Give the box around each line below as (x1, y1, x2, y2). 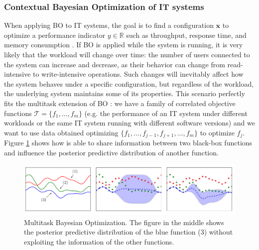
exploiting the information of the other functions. (24, 237, 174, 247)
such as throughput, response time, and (126, 29, 247, 40)
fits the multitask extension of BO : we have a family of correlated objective (4, 98, 236, 108)
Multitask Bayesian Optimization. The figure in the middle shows (24, 217, 224, 227)
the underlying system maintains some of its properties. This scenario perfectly (4, 88, 245, 99)
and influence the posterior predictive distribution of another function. (4, 147, 219, 157)
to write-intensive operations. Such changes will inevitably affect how (33, 69, 244, 79)
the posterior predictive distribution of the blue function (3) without (24, 227, 233, 237)
